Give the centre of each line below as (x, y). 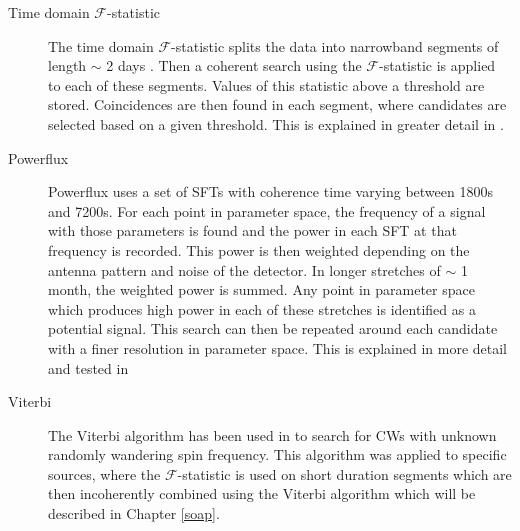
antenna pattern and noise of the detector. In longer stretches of (244, 269)
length (67, 65)
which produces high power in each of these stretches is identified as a (262, 308)
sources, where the (104, 473)
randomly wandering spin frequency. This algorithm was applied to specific (277, 454)
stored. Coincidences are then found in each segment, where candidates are (277, 104)
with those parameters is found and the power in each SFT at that (252, 230)
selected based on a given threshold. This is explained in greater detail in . (276, 123)
